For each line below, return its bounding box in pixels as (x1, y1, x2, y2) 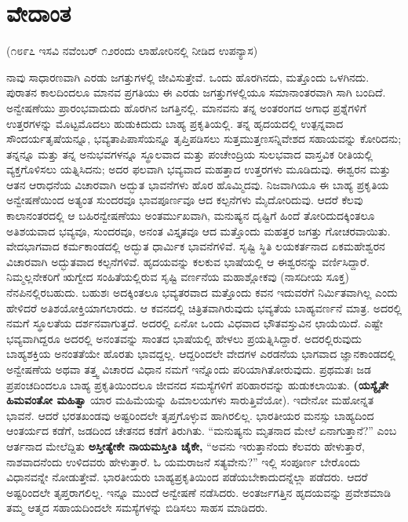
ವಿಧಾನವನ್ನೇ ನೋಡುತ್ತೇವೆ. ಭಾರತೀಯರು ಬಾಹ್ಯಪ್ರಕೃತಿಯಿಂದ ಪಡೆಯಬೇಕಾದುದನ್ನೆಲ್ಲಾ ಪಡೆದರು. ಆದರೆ (6, 469, 368, 485)
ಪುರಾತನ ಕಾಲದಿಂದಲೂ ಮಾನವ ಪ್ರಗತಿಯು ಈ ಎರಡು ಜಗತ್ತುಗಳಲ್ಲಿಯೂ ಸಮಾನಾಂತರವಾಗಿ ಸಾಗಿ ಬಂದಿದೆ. (6, 84, 386, 100)
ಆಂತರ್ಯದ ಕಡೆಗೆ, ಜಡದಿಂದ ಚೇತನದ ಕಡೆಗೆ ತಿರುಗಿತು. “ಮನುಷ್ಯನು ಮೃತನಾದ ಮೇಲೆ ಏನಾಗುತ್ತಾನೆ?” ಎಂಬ (6, 422, 397, 439)
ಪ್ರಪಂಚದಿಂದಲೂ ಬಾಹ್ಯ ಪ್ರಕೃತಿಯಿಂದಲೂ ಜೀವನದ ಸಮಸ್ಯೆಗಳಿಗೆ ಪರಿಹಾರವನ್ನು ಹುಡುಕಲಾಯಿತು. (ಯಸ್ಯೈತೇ (6, 376, 389, 392)
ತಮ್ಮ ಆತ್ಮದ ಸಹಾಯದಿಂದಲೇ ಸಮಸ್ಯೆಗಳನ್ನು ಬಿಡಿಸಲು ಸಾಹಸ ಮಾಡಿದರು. (6, 499, 268, 516)
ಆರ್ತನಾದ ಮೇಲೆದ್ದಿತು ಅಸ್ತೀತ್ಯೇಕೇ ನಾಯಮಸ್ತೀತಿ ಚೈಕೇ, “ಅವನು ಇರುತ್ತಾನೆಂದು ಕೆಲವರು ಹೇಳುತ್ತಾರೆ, (6, 437, 365, 454)
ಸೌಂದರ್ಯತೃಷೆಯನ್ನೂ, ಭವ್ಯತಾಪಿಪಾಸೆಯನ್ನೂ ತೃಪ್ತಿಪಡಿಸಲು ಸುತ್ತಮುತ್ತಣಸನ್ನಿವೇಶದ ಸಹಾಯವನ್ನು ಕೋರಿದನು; (6, 130, 402, 147)
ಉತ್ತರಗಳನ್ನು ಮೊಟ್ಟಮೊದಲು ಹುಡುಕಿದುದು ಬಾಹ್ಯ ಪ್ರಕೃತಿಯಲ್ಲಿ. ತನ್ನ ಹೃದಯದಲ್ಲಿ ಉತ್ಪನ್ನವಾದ (6, 115, 344, 131)
